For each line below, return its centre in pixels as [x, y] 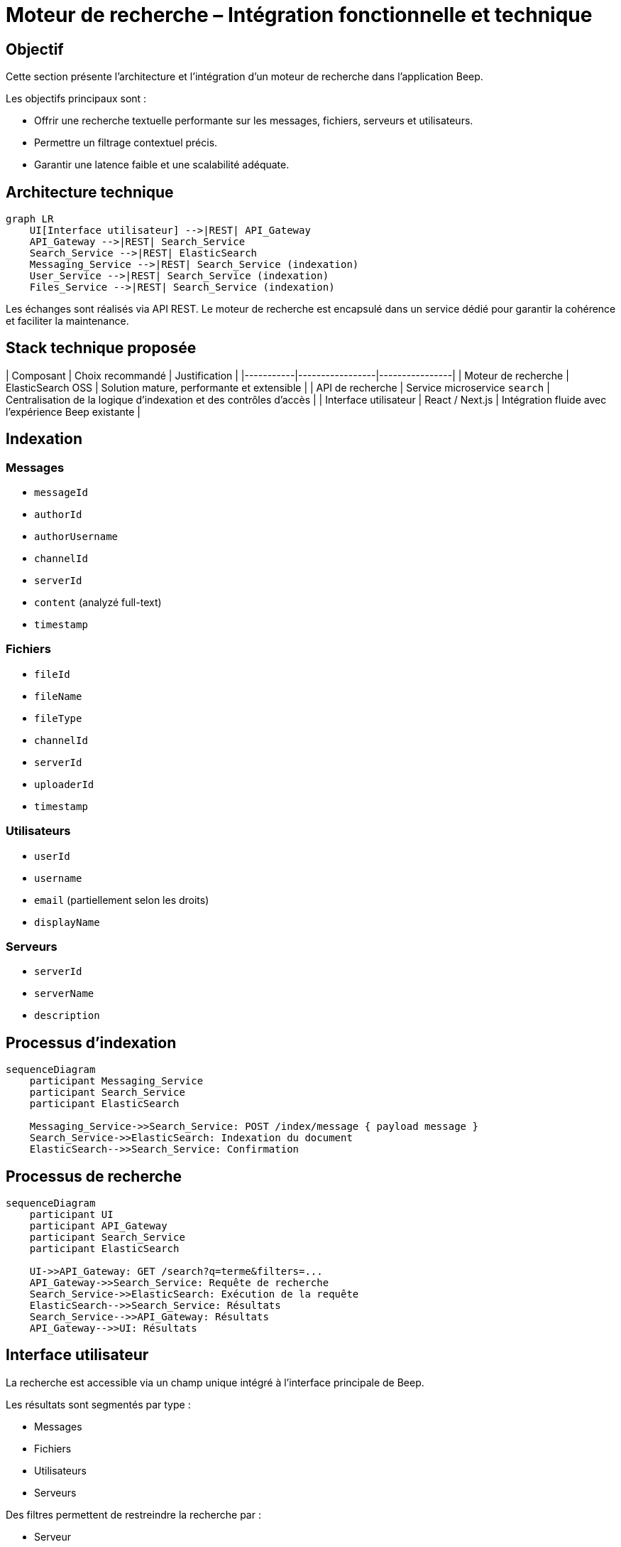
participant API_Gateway [98, 1226]
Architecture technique [90, 192]
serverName [64, 994]
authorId [58, 515]
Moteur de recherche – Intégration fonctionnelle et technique [299, 15]
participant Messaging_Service [116, 1081]
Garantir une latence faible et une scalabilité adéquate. [162, 165]
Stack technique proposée [101, 348]
